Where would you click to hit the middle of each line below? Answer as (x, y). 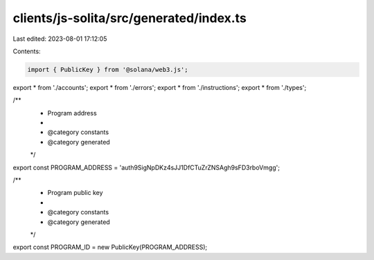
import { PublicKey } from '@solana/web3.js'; (108, 69)
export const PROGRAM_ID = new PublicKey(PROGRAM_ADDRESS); (110, 247)
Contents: (27, 51)
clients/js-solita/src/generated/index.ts (130, 18)
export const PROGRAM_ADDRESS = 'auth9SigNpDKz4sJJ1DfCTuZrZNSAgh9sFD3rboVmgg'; (146, 167)
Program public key (75, 193)
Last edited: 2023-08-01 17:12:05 (60, 39)
